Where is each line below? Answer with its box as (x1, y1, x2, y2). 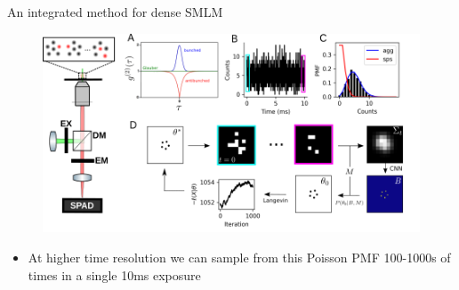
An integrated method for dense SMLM (7, 3, 223, 20)
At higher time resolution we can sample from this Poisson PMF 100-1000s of (28, 248, 451, 267)
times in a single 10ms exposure (28, 265, 201, 284)
